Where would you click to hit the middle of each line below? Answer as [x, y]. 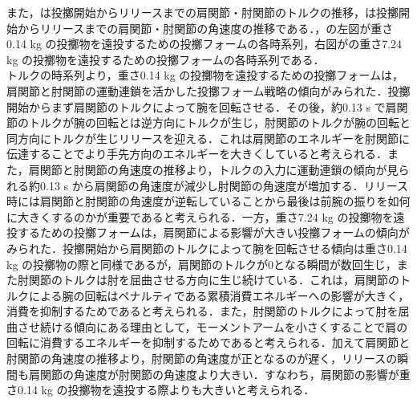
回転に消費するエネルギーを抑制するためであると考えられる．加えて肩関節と [208, 342]
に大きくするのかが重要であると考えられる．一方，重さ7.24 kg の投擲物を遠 [206, 216]
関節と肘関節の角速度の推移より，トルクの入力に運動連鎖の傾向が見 [219, 169]
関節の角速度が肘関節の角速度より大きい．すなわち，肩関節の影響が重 [225, 374]
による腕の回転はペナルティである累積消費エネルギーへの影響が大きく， [219, 295]
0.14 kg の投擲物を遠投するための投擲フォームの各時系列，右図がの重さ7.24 [204, 44]
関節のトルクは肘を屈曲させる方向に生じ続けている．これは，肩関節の [214, 280]
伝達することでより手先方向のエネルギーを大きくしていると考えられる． [197, 154]
